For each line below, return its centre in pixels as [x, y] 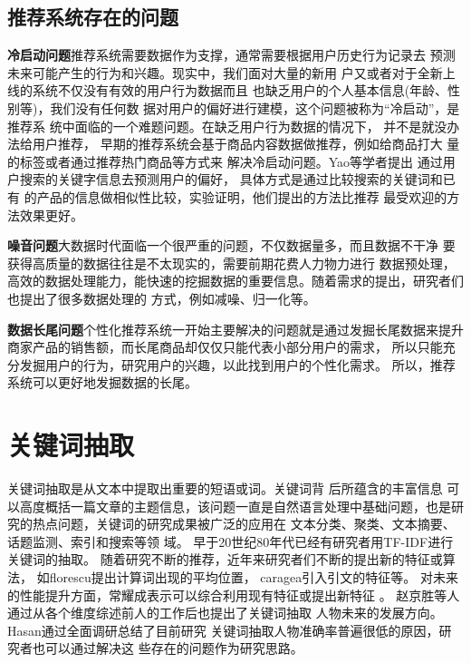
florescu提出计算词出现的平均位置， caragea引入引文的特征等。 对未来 [254, 576]
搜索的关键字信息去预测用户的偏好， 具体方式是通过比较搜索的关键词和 [231, 179]
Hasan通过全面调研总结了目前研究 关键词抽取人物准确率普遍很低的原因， [223, 630]
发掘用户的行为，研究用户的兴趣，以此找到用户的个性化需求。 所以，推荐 [237, 364]
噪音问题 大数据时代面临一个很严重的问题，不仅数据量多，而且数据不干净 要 [231, 245]
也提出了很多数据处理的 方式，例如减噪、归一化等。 [162, 298]
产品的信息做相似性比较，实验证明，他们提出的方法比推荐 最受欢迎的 [242, 196]
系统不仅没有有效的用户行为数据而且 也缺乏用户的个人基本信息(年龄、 [240, 90]
